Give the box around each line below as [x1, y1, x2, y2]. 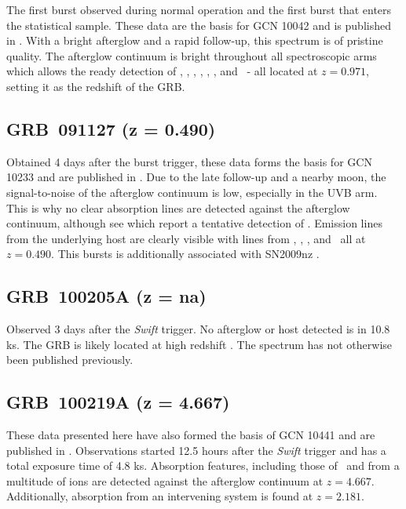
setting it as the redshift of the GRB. [6, 78, 185, 94]
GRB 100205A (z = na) [6, 284, 207, 308]
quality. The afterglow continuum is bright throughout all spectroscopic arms [6, 47, 377, 64]
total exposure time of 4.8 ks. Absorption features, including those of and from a [6, 457, 400, 474]
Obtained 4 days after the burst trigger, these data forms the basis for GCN [6, 153, 372, 169]
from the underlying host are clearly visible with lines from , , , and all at [6, 230, 366, 246]
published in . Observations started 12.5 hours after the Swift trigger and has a [6, 442, 386, 458]
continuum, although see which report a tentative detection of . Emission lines [6, 215, 382, 231]
